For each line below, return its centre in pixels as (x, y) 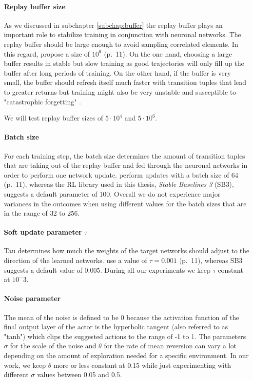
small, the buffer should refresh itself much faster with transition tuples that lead (125, 82)
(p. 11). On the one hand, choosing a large (168, 53)
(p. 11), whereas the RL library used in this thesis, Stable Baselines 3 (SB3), (119, 184)
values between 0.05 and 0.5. (79, 374)
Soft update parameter (43, 232)
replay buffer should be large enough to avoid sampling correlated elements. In (121, 44)
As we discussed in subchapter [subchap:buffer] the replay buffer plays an (113, 25)
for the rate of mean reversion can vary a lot (170, 346)
